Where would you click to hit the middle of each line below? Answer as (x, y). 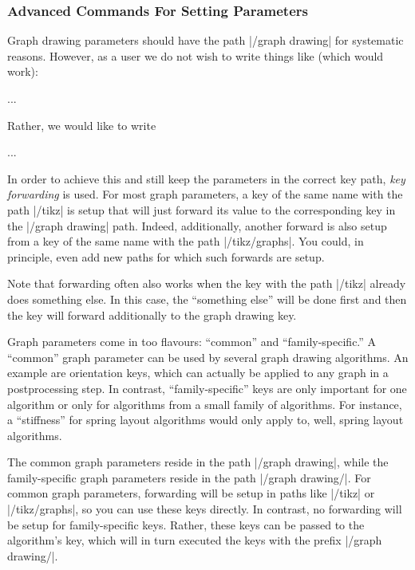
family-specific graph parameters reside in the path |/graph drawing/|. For (189, 477)
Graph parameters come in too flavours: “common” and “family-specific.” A (192, 342)
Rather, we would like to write (82, 125)
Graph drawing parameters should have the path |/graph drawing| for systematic (206, 40)
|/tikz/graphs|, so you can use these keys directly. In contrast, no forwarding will (205, 509)
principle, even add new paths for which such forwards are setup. (166, 256)
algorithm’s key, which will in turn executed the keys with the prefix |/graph (195, 540)
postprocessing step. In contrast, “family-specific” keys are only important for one (207, 388)
